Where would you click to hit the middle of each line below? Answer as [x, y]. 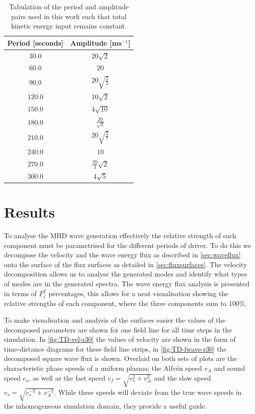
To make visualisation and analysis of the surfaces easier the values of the [115, 319]
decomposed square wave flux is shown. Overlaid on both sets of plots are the [121, 358]
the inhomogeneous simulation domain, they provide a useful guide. [105, 406]
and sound [229, 368]
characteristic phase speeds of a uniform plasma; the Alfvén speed [103, 368]
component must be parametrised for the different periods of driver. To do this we [128, 245]
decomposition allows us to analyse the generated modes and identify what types [126, 274]
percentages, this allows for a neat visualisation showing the [138, 293]
